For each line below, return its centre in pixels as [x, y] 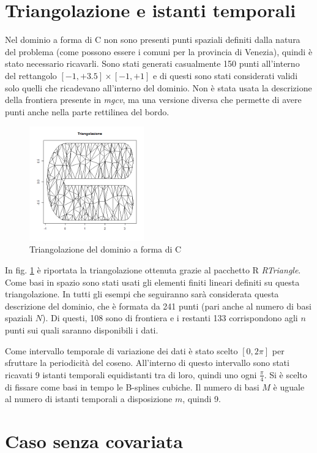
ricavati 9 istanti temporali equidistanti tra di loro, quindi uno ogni [131, 374]
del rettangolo [31, 75]
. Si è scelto [285, 374]
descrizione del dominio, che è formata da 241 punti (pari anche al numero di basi [158, 306]
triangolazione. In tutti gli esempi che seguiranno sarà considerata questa [142, 294]
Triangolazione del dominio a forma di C [106, 249]
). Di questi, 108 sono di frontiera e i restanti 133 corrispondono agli [170, 318]
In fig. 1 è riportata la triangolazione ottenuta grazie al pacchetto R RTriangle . [153, 270]
